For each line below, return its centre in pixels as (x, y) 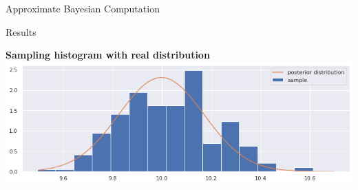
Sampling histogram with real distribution (108, 55)
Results (21, 31)
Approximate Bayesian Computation (83, 8)
